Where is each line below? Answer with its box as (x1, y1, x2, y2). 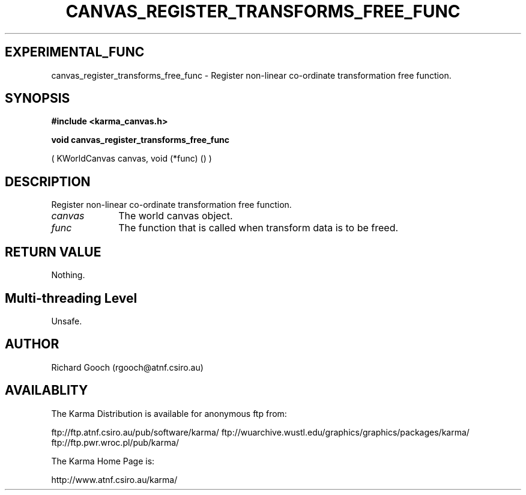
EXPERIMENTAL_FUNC (5, 44, 145, 60)
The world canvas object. (118, 210, 233, 222)
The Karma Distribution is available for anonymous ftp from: (51, 408, 287, 419)
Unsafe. (51, 315, 82, 326)
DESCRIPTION (5, 174, 91, 189)
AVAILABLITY (5, 383, 88, 398)
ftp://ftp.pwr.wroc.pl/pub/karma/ (51, 437, 180, 448)
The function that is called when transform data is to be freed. (118, 222, 399, 234)
